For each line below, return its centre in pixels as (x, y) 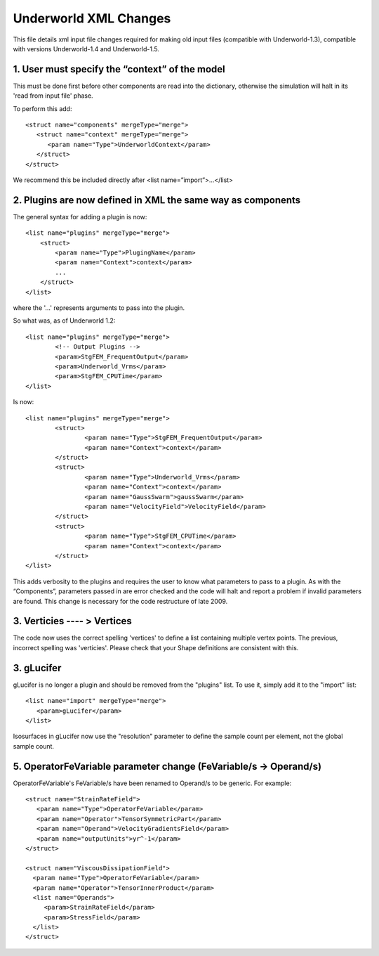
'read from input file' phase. (53, 96)
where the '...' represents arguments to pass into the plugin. (99, 308)
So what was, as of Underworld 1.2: (64, 321)
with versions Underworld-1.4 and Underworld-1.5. (86, 49)
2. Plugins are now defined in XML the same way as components (157, 200)
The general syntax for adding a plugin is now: (80, 217)
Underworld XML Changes (92, 18)
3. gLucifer (37, 668)
